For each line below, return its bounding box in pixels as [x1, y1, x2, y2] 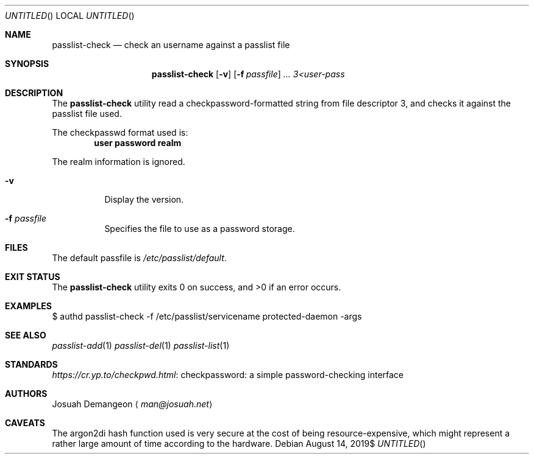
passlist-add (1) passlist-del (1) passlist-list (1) [52, 340, 230, 351]
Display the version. [104, 194, 184, 205]
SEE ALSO [5, 330, 46, 340]
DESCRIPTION [5, 88, 63, 98]
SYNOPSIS [5, 58, 49, 69]
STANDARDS [5, 359, 58, 370]
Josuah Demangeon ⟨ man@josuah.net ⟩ [52, 399, 213, 409]
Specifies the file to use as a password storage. [104, 223, 295, 234]
